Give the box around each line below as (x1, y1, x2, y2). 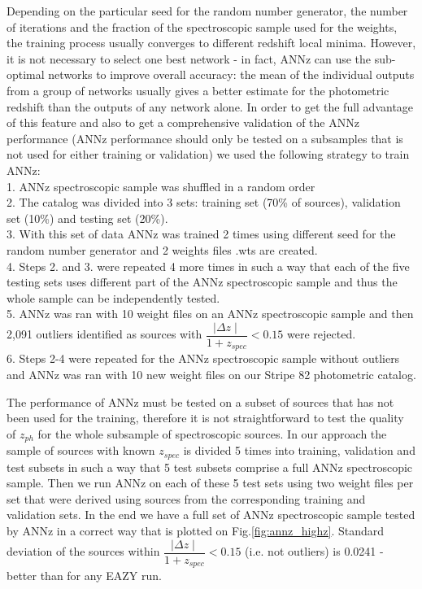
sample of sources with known (7, 442, 155, 459)
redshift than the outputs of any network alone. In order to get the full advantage (7, 98, 414, 115)
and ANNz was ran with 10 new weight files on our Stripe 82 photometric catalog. (7, 365, 416, 382)
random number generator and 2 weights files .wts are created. (7, 241, 318, 258)
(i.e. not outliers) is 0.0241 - (245, 543, 384, 560)
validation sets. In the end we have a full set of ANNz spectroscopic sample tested (7, 506, 415, 523)
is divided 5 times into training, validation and (183, 442, 415, 459)
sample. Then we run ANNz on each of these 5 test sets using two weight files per (7, 474, 414, 491)
